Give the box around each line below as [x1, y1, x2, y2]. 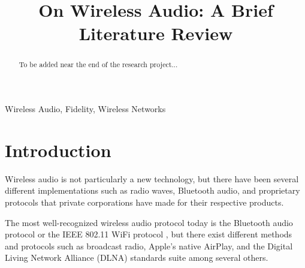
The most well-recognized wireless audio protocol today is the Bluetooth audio [5, 216, 293, 228]
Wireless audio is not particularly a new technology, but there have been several [5, 172, 299, 185]
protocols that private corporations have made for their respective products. [5, 195, 284, 208]
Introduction [5, 137, 111, 162]
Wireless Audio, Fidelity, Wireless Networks [5, 103, 166, 115]
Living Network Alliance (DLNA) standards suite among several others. [5, 251, 268, 264]
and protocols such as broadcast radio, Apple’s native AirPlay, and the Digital [5, 239, 293, 252]
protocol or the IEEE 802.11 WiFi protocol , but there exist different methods [5, 228, 292, 240]
